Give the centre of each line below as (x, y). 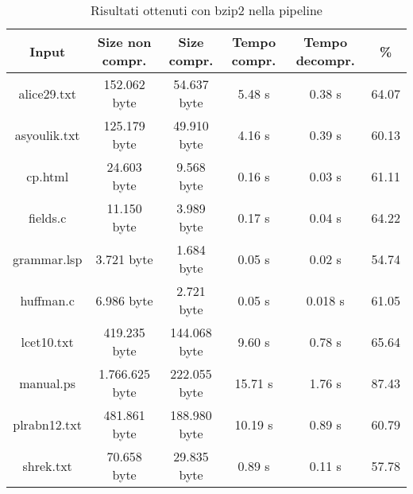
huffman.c (47, 300)
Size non (124, 42)
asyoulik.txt (47, 134)
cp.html (48, 176)
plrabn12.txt (48, 424)
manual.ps (48, 383)
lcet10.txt (47, 341)
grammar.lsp (48, 259)
